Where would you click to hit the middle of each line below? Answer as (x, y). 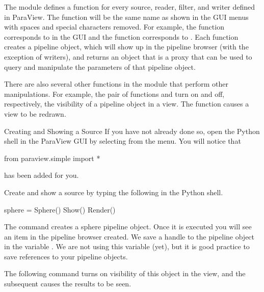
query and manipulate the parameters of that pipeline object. (100, 67)
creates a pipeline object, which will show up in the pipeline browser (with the (126, 47)
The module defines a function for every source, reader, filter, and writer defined (130, 7)
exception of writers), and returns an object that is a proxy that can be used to (128, 56)
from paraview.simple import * (52, 158)
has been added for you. (42, 175)
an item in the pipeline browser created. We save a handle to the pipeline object (129, 236)
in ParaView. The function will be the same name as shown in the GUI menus (126, 17)
